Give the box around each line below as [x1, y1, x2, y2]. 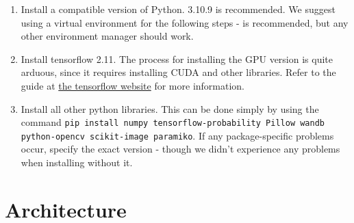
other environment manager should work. [21, 29, 194, 43]
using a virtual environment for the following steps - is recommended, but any [21, 15, 349, 29]
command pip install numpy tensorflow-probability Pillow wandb [21, 115, 325, 129]
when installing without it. [21, 155, 133, 170]
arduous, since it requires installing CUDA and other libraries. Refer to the [21, 65, 336, 79]
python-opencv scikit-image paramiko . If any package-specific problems [21, 128, 334, 142]
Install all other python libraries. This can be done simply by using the [21, 101, 319, 116]
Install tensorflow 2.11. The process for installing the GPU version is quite [21, 51, 333, 66]
